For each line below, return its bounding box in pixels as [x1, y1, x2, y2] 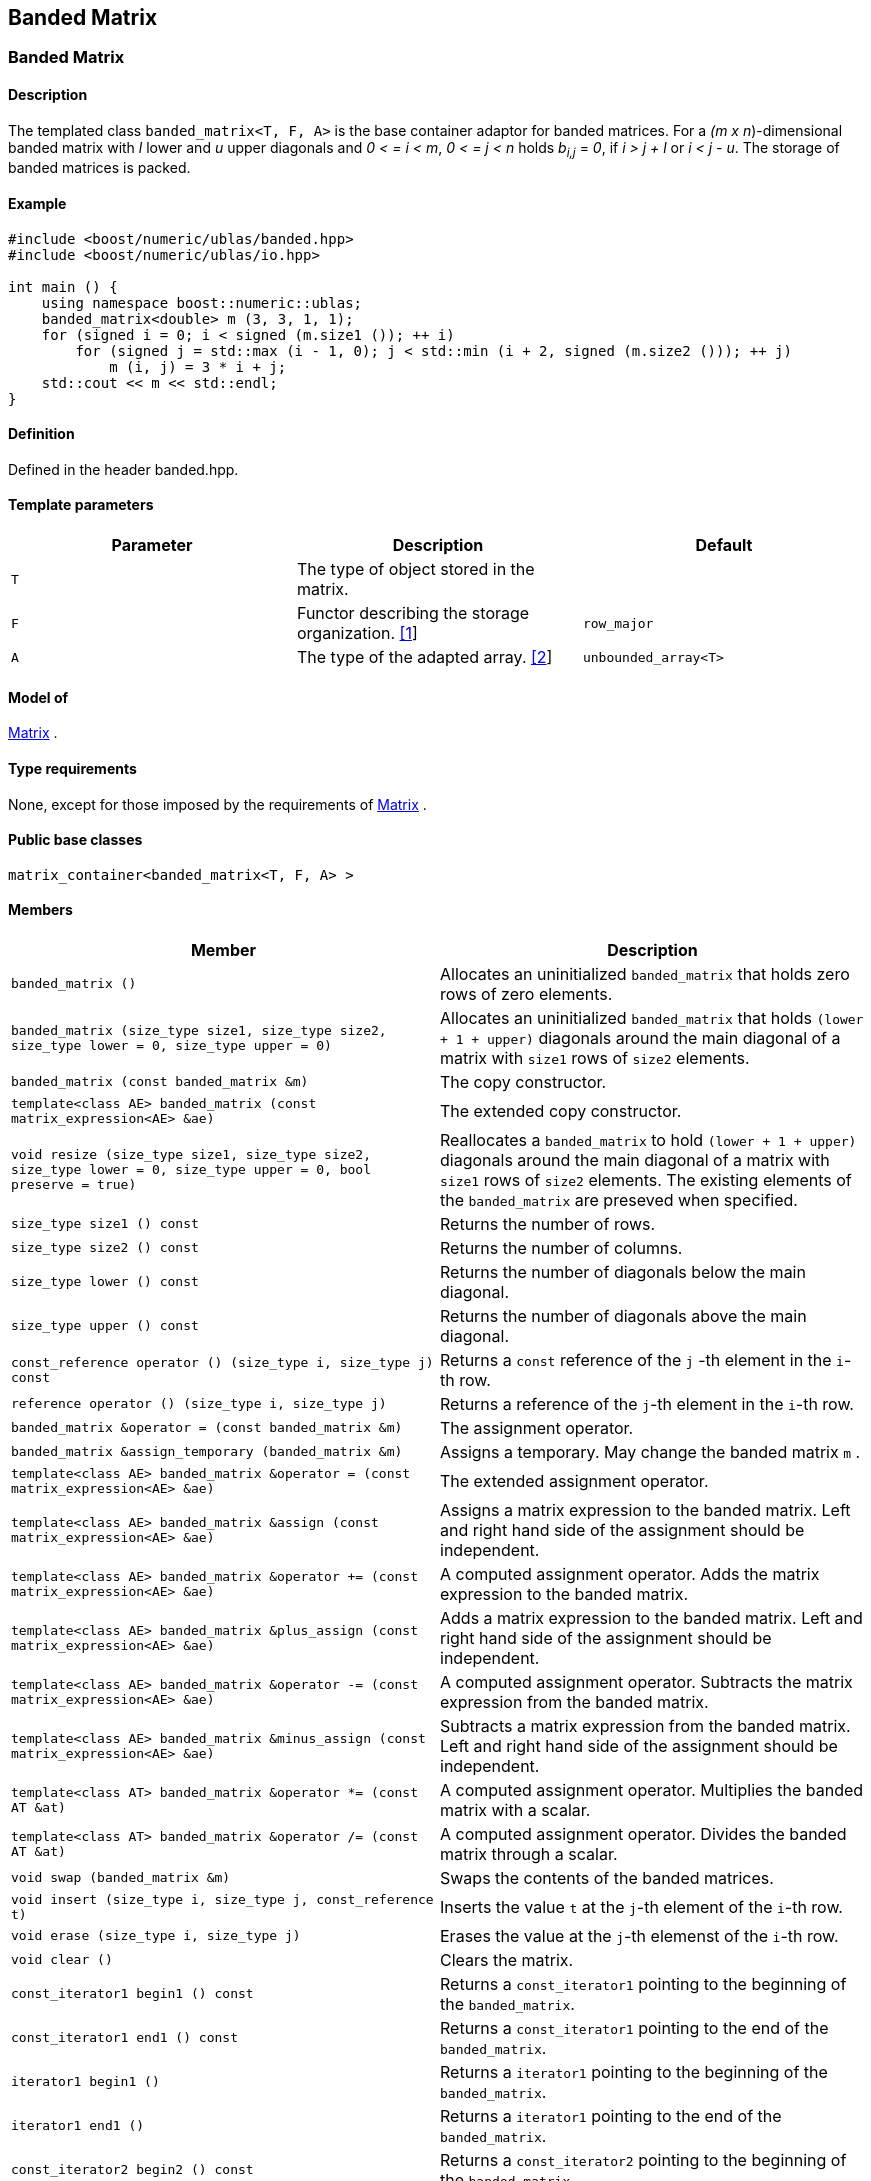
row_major [582, 615, 654, 631]
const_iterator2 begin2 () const [11, 2162, 254, 2178]
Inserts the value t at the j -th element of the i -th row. [440, 1896, 843, 1917]
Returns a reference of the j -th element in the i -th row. [440, 1393, 854, 1414]
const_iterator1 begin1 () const [11, 1986, 254, 2002]
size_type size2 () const [11, 1240, 199, 1256]
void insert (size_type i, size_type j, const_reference [11, 1891, 434, 1907]
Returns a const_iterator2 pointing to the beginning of [440, 2149, 847, 2170]
